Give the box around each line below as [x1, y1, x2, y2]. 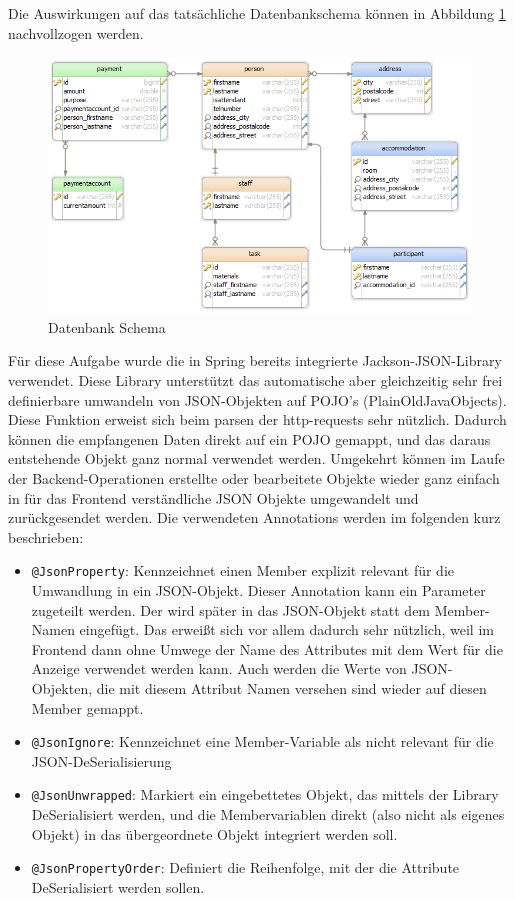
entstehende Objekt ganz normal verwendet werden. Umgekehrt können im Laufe [8, 448, 505, 469]
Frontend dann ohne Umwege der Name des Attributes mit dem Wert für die [31, 638, 503, 659]
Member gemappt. [31, 697, 144, 718]
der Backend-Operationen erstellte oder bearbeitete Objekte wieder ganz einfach [8, 467, 500, 488]
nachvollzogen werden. [8, 22, 144, 43]
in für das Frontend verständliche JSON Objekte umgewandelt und [8, 487, 419, 508]
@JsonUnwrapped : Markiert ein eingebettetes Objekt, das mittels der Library [31, 784, 499, 805]
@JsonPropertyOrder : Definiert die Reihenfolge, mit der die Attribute [31, 857, 460, 878]
